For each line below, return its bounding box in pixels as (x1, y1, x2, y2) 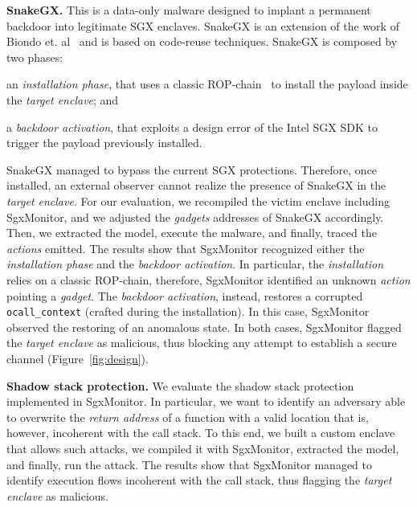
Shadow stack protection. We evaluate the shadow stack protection (6, 377, 354, 394)
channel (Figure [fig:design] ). (6, 350, 149, 366)
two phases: (6, 48, 63, 65)
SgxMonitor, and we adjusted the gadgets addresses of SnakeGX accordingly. (6, 208, 384, 225)
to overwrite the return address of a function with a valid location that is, (6, 408, 369, 425)
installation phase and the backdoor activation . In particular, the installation (6, 256, 384, 272)
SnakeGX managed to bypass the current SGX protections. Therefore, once (6, 161, 378, 178)
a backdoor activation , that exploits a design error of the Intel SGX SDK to (6, 118, 378, 135)
